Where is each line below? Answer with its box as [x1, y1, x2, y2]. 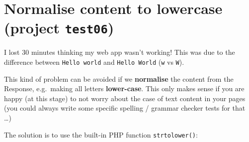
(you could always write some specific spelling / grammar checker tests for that [4, 103, 246, 113]
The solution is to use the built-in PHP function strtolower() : [4, 129, 198, 140]
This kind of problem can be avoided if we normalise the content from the [4, 73, 234, 84]
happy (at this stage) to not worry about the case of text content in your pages [4, 93, 246, 103]
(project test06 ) [4, 17, 114, 38]
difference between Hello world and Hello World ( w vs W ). [4, 57, 184, 67]
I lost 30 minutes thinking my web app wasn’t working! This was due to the [4, 47, 235, 57]
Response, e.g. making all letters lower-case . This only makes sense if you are [4, 83, 245, 94]
